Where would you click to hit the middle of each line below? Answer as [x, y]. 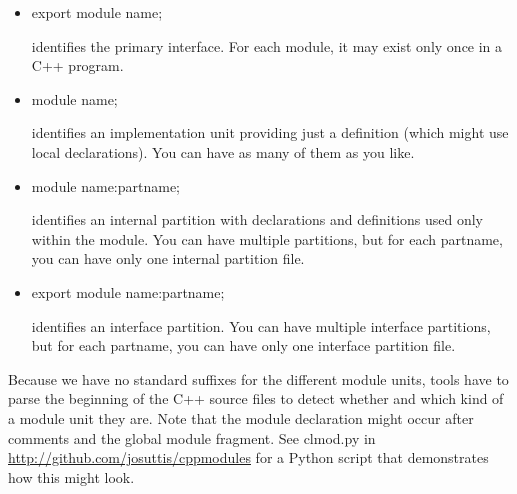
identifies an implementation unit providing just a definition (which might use [270, 132]
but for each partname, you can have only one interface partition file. [243, 345]
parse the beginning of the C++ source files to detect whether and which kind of [256, 398]
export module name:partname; [128, 291]
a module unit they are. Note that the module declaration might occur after [241, 417]
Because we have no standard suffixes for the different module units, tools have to [258, 378]
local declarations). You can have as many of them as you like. [223, 151]
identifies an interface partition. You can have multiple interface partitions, [261, 325]
